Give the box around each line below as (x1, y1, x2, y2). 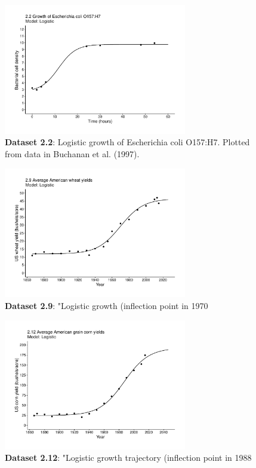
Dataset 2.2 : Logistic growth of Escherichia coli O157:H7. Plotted (5, 136, 250, 148)
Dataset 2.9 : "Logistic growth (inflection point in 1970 (5, 299, 208, 312)
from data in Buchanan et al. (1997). (5, 148, 140, 160)
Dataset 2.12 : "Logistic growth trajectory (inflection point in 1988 (5, 451, 252, 464)
